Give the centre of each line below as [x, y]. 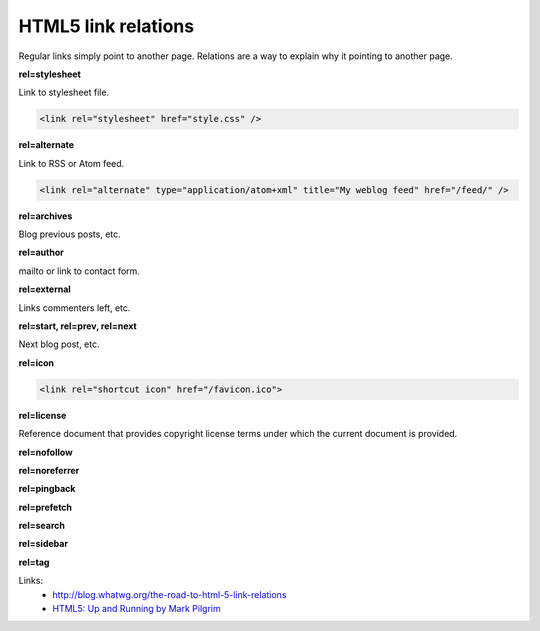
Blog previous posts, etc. [70, 234]
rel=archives [45, 216]
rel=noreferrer [49, 470]
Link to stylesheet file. [64, 92]
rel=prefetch [45, 507]
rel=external [45, 289]
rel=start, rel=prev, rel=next [77, 326]
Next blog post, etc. [59, 344]
